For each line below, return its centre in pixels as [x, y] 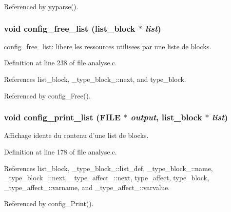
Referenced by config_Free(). [47, 95]
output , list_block [166, 117]
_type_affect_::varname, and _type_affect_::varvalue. [87, 187]
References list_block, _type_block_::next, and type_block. [95, 79]
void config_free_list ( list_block [70, 28]
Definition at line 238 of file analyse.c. [60, 63]
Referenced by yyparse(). [41, 6]
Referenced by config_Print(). [49, 203]
